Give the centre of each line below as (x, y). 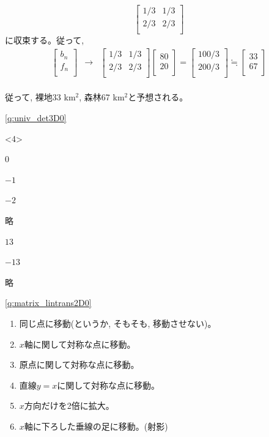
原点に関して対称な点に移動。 (79, 364)
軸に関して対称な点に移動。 (80, 344)
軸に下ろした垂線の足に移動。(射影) (96, 426)
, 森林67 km (102, 97)
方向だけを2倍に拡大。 (69, 405)
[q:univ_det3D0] (36, 118)
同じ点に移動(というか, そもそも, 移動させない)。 (118, 323)
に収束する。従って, (45, 40)
